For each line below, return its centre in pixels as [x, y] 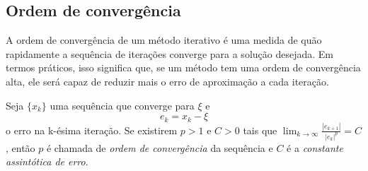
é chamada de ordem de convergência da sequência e [160, 147]
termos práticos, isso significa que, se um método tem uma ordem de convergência [183, 67]
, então [21, 147]
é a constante [315, 147]
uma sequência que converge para [122, 105]
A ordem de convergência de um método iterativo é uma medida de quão [164, 40]
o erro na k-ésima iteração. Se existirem [92, 130]
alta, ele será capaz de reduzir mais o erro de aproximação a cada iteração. [167, 81]
